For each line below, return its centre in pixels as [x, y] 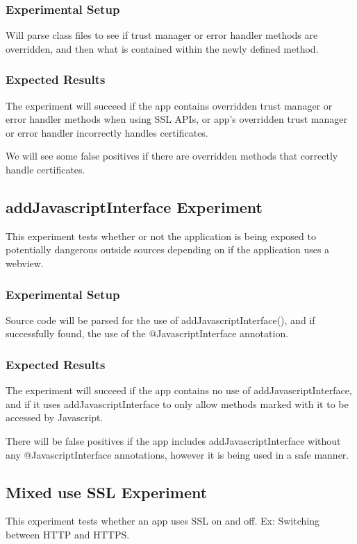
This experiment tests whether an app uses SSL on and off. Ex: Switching [163, 521]
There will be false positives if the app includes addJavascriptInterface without [173, 440]
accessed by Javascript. [55, 417]
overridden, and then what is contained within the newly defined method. [162, 48]
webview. [25, 263]
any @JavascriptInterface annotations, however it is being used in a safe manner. [177, 454]
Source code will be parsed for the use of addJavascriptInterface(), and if [160, 320]
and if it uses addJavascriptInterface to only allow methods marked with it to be [177, 403]
